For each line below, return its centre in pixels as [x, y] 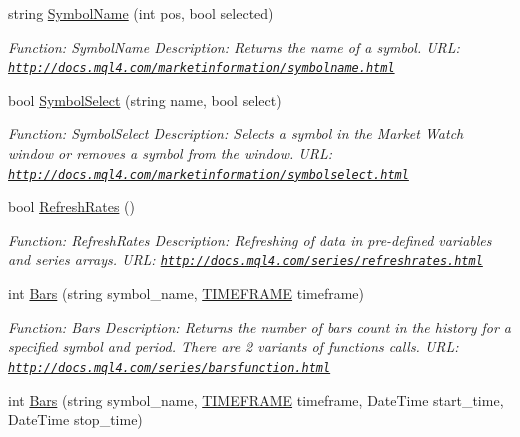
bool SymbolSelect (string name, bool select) [145, 99]
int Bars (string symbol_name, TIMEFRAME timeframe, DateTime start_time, [256, 399]
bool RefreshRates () [71, 206]
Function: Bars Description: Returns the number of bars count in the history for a [260, 326]
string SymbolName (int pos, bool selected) [141, 13]
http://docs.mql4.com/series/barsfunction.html [169, 367]
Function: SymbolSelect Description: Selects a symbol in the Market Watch [236, 133]
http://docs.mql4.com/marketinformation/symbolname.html [201, 68]
